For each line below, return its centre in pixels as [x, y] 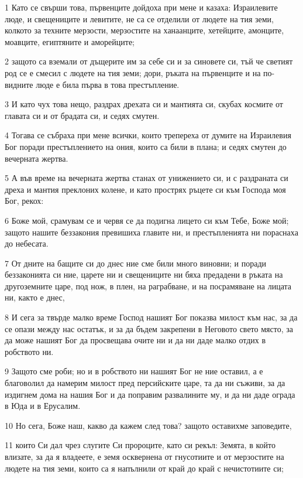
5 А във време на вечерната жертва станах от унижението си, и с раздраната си [147, 178]
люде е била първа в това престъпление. [108, 84]
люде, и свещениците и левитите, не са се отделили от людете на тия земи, [139, 18]
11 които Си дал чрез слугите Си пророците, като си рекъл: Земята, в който [140, 445]
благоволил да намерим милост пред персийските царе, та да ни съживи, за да [145, 383]
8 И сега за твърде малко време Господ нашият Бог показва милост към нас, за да [151, 317]
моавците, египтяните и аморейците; [70, 41]
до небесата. [27, 243]
